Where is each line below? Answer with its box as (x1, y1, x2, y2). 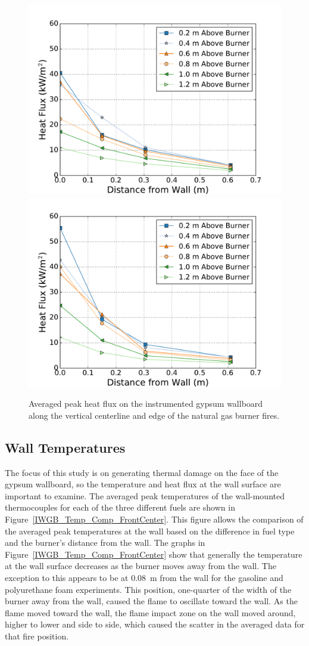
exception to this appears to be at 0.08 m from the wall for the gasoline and (5, 571, 283, 583)
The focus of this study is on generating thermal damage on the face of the (5, 466, 279, 478)
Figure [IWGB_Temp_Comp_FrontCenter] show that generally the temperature (5, 548, 302, 560)
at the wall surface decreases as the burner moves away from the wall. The (5, 560, 276, 572)
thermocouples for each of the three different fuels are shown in (5, 501, 235, 514)
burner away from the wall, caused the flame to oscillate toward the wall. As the (5, 595, 298, 607)
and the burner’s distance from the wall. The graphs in (5, 536, 205, 549)
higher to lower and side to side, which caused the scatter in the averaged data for (5, 618, 305, 630)
